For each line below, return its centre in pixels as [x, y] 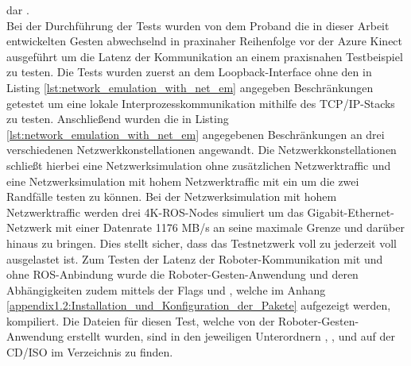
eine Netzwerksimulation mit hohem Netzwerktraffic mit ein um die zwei [183, 181]
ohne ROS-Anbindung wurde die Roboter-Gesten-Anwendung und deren [182, 274]
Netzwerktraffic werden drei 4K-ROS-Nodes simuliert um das [155, 212]
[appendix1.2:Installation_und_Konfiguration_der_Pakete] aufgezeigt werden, [199, 305]
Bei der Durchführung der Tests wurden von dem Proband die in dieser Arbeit [198, 25]
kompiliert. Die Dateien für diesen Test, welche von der [141, 320]
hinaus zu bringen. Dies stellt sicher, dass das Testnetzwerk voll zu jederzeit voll [202, 243]
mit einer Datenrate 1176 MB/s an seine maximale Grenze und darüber [230, 227]
